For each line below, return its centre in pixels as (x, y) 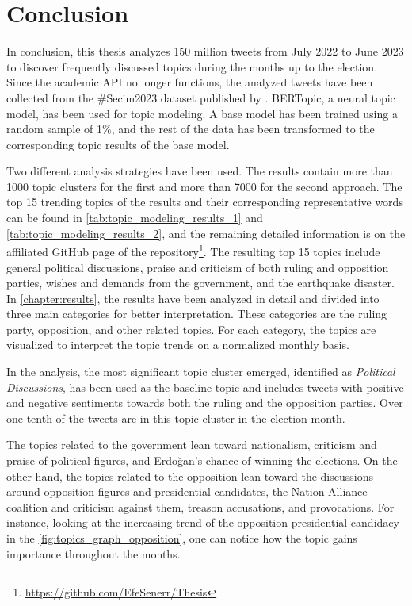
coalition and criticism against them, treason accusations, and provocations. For (200, 506)
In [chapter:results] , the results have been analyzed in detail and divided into (193, 298)
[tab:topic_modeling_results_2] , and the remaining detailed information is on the (206, 233)
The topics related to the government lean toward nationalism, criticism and (192, 445)
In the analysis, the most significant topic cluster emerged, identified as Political (201, 372)
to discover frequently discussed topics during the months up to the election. (192, 66)
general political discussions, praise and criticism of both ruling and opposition (198, 267)
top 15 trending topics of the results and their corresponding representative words (205, 202)
